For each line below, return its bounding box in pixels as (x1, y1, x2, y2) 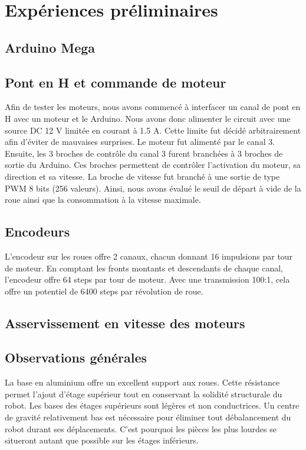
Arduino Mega (5, 38, 96, 56)
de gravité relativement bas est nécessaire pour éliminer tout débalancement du (5, 411, 291, 423)
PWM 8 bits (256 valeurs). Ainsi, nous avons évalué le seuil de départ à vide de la (5, 182, 301, 194)
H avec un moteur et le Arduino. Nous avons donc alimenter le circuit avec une (5, 112, 291, 124)
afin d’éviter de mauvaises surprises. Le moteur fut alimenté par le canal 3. (5, 135, 275, 148)
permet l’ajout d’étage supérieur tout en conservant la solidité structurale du (5, 387, 282, 400)
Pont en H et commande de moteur (5, 73, 226, 91)
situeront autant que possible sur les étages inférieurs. (5, 434, 199, 446)
